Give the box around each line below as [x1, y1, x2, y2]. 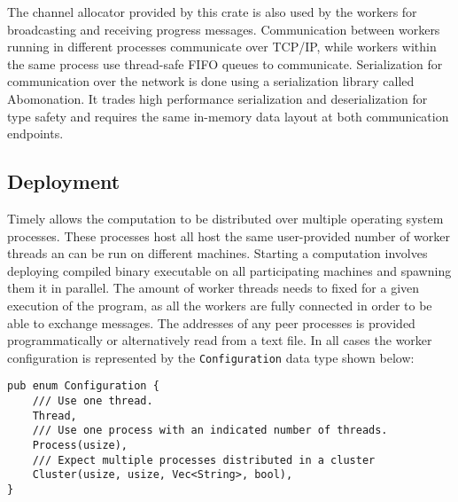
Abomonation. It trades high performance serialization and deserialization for [7, 89, 428, 107]
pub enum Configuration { [7, 380, 159, 393]
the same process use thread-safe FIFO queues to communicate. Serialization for [7, 54, 443, 73]
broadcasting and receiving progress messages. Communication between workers [7, 20, 440, 38]
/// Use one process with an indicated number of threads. [32, 424, 388, 437]
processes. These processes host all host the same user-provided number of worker [7, 226, 450, 245]
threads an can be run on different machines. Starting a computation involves [7, 244, 428, 263]
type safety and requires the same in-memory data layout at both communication [7, 106, 449, 125]
